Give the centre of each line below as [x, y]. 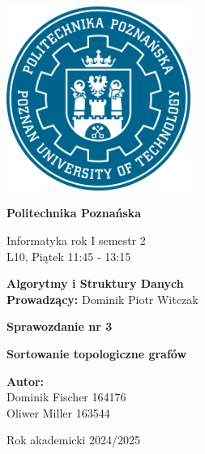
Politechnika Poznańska [74, 213]
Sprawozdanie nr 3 [60, 326]
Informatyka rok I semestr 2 [76, 240]
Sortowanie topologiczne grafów [97, 353]
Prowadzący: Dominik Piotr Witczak [102, 299]
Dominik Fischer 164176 [66, 397]
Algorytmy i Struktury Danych [95, 283]
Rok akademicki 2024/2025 [74, 440]
